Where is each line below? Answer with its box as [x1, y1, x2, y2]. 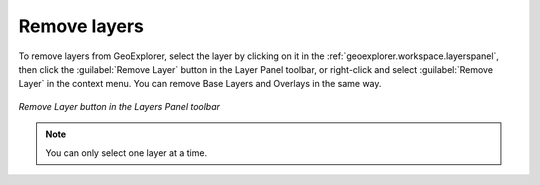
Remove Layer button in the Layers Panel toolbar [18, 100, 220, 112]
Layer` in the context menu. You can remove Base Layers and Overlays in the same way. [18, 78, 382, 90]
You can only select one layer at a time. [45, 146, 208, 159]
